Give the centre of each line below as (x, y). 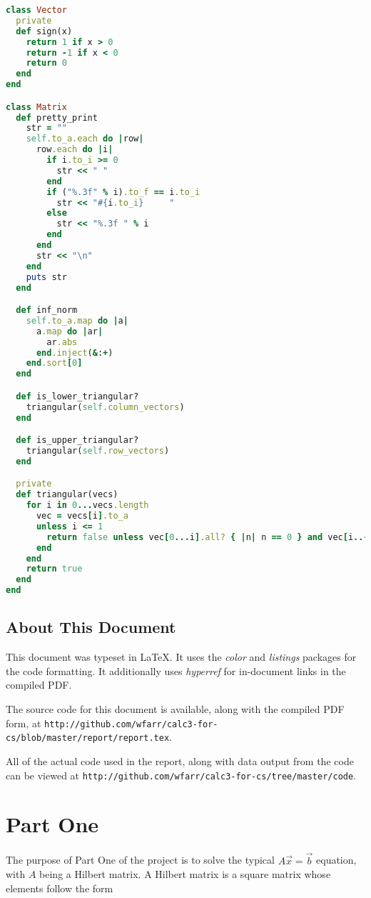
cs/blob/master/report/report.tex (88, 738)
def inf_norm (47, 310)
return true (54, 569)
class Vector (36, 10)
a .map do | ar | (70, 331)
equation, (336, 860)
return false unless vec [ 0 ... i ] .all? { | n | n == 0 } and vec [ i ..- (208, 537)
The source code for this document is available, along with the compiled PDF (175, 709)
